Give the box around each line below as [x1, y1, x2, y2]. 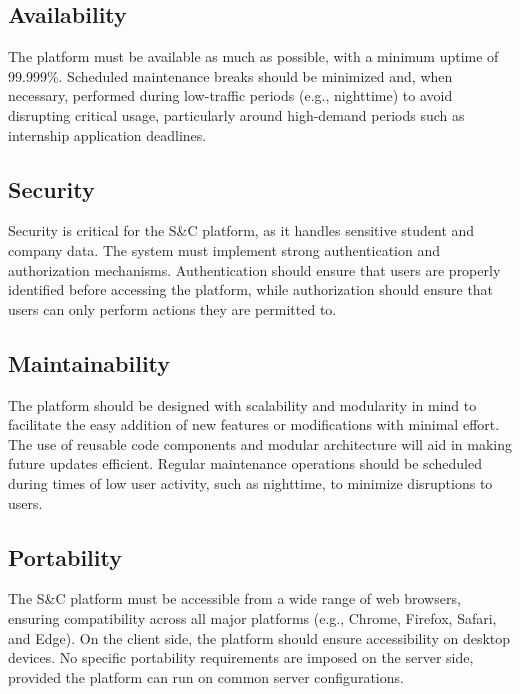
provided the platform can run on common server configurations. [8, 666, 404, 687]
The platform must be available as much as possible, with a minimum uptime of [8, 46, 499, 67]
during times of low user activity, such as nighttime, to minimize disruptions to [8, 472, 493, 493]
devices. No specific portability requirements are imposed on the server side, [8, 647, 474, 668]
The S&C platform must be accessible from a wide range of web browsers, [8, 588, 461, 609]
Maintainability [8, 347, 171, 378]
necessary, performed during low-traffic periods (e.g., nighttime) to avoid [8, 85, 453, 106]
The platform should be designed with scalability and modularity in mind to [8, 394, 477, 415]
